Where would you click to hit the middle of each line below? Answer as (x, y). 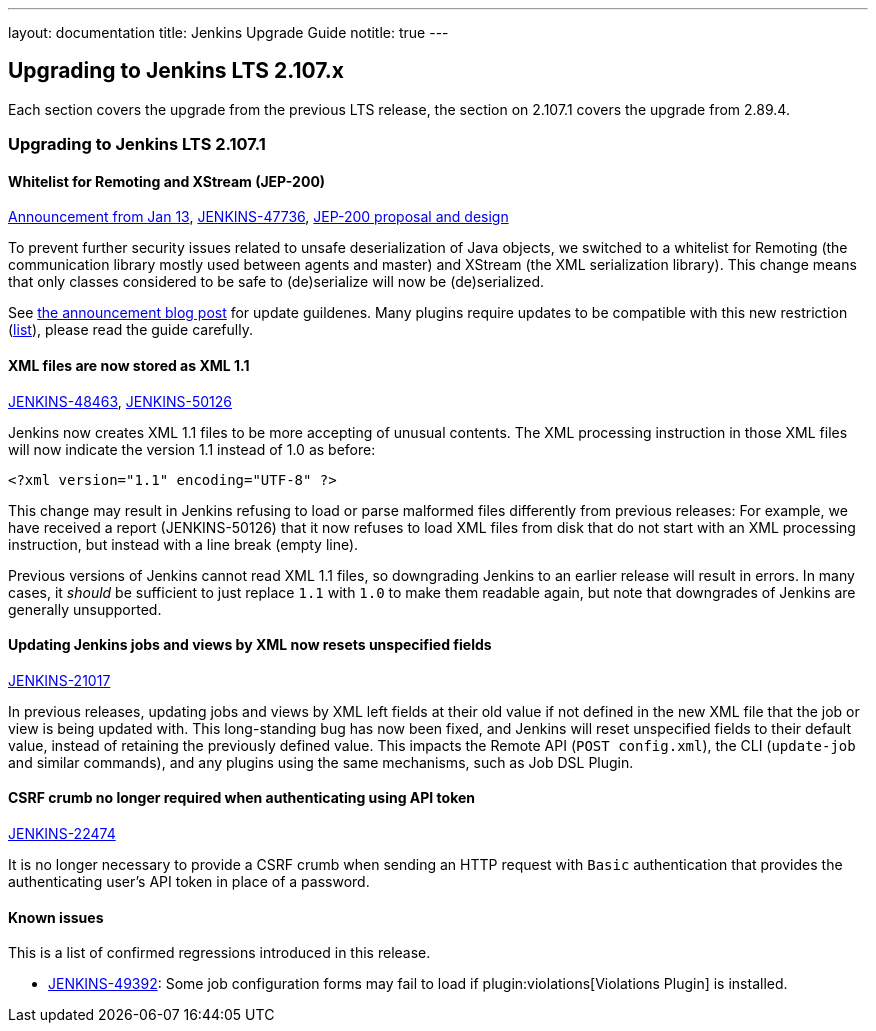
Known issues (56, 917)
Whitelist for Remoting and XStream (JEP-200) (167, 181)
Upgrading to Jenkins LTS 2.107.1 (137, 144)
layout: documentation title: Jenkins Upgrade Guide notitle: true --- (228, 32)
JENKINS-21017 (59, 680)
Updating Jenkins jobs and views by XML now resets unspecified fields (250, 645)
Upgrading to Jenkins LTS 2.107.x (176, 71)
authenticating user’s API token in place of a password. (189, 882)
